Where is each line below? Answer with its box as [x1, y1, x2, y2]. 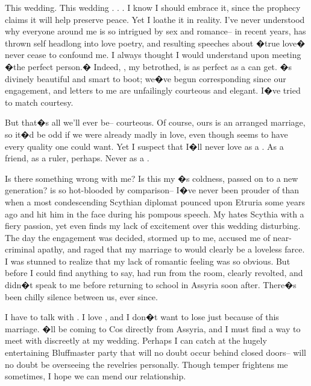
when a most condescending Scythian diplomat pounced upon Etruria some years [5, 195, 306, 208]
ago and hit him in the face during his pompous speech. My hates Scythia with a [5, 207, 304, 220]
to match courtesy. [5, 95, 74, 108]
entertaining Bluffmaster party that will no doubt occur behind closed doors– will [5, 346, 306, 359]
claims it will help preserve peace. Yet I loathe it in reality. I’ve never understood [5, 13, 305, 25]
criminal [5, 243, 35, 256]
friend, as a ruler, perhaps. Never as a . [5, 152, 149, 164]
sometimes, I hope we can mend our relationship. [5, 370, 186, 382]
